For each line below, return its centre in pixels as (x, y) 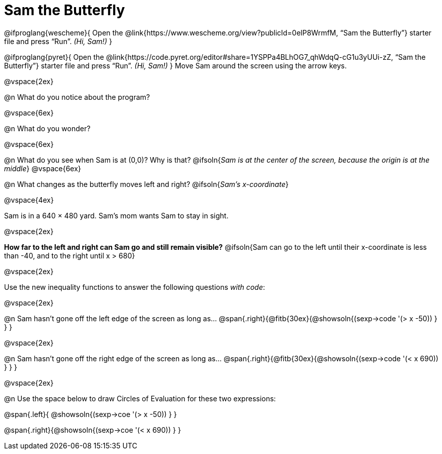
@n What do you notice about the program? (77, 97)
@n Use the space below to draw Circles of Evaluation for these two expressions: (140, 398)
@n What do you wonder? (47, 128)
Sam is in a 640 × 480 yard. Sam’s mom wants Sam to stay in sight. (116, 215)
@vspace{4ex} (29, 200)
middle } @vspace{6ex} (43, 168)
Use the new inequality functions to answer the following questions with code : (135, 287)
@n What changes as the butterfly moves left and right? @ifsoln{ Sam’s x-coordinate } (146, 184)
